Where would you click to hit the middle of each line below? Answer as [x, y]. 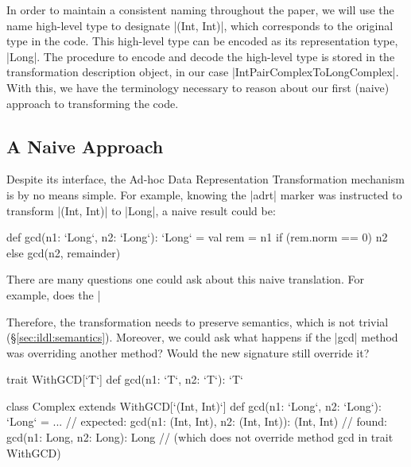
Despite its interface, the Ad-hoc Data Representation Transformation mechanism [205, 179]
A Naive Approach [85, 146]
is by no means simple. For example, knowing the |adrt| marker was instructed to [204, 194]
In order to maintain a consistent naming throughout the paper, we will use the [200, 10]
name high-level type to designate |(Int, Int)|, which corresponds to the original [200, 25]
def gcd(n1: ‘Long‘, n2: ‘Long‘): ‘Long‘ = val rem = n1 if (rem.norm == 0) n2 [197, 237]
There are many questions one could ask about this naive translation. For [185, 279]
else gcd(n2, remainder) [64, 252]
